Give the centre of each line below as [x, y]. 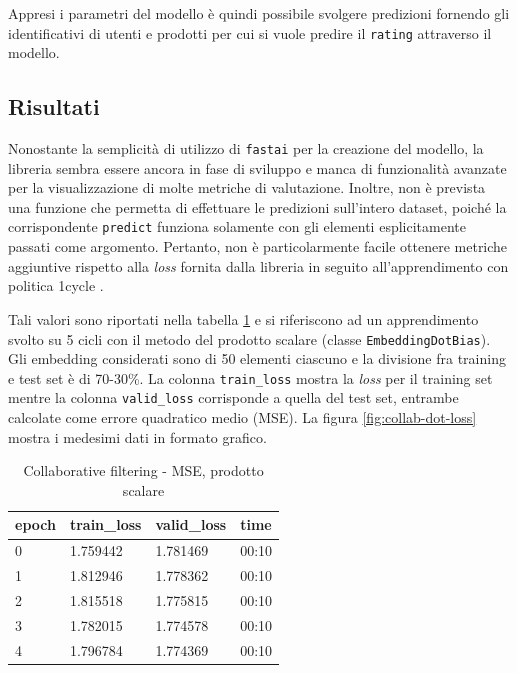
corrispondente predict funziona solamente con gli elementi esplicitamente [237, 226]
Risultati [54, 106]
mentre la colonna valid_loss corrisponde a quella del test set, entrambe [233, 397]
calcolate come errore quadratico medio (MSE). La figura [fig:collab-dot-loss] [242, 417]
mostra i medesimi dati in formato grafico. [137, 436]
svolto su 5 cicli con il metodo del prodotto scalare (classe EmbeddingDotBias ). [249, 338]
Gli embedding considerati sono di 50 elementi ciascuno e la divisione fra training [257, 358]
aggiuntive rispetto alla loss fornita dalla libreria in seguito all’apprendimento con [258, 265]
